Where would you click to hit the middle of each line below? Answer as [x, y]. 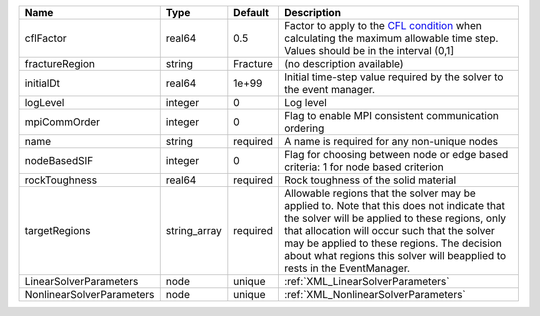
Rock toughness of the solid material [370, 180]
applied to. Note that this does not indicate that [394, 205]
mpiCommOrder [62, 122]
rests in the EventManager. [346, 268]
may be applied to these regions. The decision [392, 243]
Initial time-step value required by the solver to [393, 77]
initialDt [42, 83]
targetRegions [57, 230]
